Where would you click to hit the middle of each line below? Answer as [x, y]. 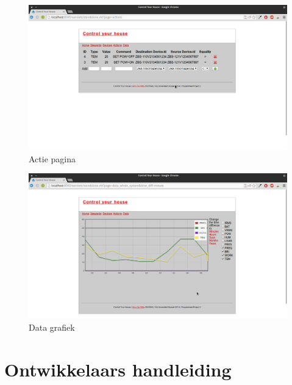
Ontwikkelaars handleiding [118, 369]
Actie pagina [52, 158]
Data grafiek [52, 327]
